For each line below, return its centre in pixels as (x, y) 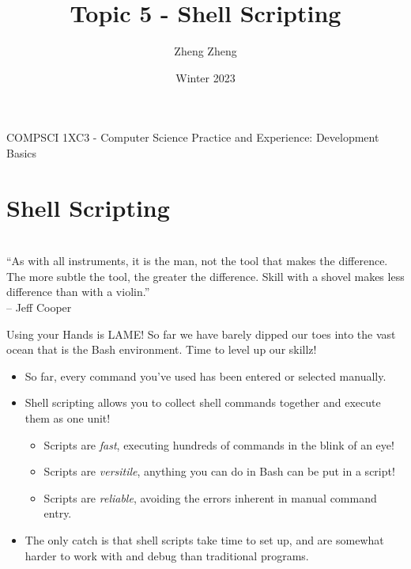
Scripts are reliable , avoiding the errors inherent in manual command (210, 497)
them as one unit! (68, 417)
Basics (22, 152)
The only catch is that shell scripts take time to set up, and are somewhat (204, 539)
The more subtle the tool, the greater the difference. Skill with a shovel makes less (205, 276)
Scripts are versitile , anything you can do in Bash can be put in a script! (219, 471)
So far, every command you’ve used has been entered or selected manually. (205, 376)
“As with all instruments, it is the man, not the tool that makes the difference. (197, 261)
